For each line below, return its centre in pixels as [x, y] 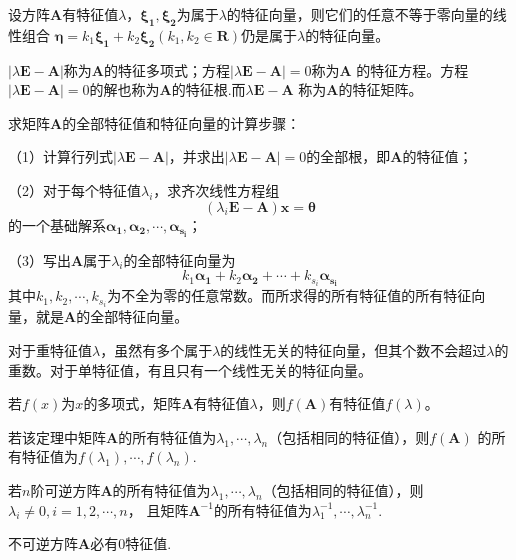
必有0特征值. [131, 543]
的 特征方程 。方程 [412, 69]
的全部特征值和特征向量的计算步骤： [181, 122]
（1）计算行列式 [60, 156]
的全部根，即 [348, 156]
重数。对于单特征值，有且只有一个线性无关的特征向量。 [190, 369]
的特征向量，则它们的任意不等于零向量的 [359, 14]
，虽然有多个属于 [156, 350]
